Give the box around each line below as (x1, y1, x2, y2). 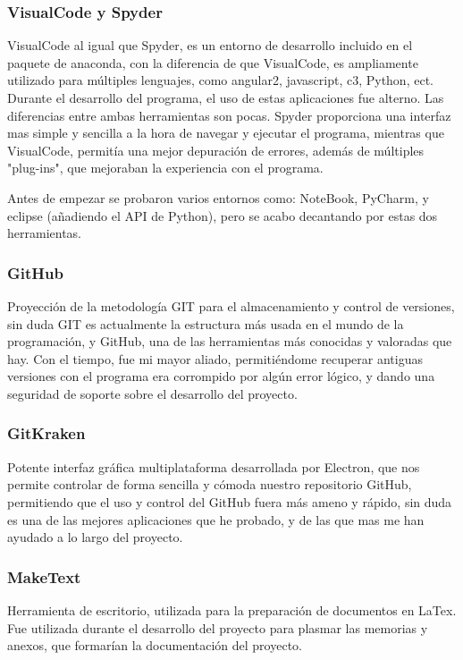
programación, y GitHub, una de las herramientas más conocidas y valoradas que (7, 332, 452, 351)
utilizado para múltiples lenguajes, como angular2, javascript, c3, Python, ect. (7, 71, 434, 89)
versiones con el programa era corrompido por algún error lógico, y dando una (7, 367, 435, 385)
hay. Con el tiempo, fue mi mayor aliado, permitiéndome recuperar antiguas (7, 349, 424, 368)
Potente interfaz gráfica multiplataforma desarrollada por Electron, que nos (7, 457, 420, 476)
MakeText (7, 565, 81, 588)
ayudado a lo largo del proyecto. (7, 528, 183, 546)
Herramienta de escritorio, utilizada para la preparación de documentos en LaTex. (7, 600, 457, 619)
